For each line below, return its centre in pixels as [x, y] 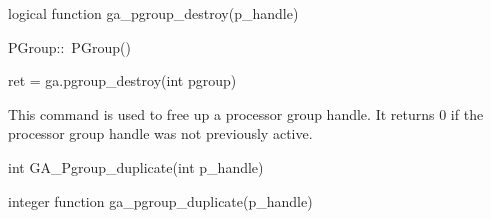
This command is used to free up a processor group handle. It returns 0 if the [246, 113]
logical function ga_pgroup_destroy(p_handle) [153, 13]
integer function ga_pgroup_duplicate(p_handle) [160, 200]
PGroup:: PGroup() [69, 46]
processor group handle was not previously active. [160, 133]
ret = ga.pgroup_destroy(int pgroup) [122, 80]
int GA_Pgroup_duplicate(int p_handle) [136, 166]
